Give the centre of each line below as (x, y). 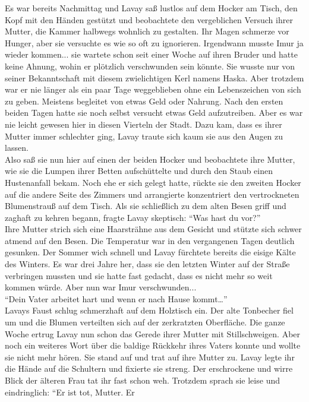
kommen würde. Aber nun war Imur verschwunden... (101, 287)
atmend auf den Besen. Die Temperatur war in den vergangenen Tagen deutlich (150, 240)
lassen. (17, 148)
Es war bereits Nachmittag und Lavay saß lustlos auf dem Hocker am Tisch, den (151, 8)
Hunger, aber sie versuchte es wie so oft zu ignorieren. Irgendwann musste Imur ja (154, 42)
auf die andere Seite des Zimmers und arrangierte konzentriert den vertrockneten (152, 194)
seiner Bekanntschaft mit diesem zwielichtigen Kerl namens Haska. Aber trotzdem (154, 77)
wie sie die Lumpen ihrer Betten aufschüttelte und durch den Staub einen (139, 171)
